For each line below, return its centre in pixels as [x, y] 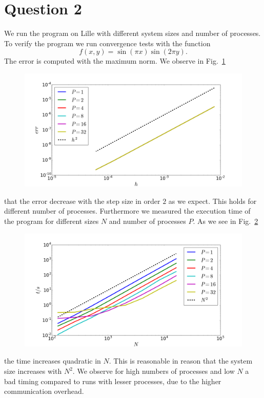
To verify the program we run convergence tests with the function [107, 43]
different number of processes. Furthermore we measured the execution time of [127, 211]
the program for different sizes [52, 221]
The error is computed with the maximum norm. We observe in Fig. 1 [115, 61]
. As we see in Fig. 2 [226, 221]
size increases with [33, 371]
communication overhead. [44, 391]
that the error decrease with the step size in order [82, 201]
